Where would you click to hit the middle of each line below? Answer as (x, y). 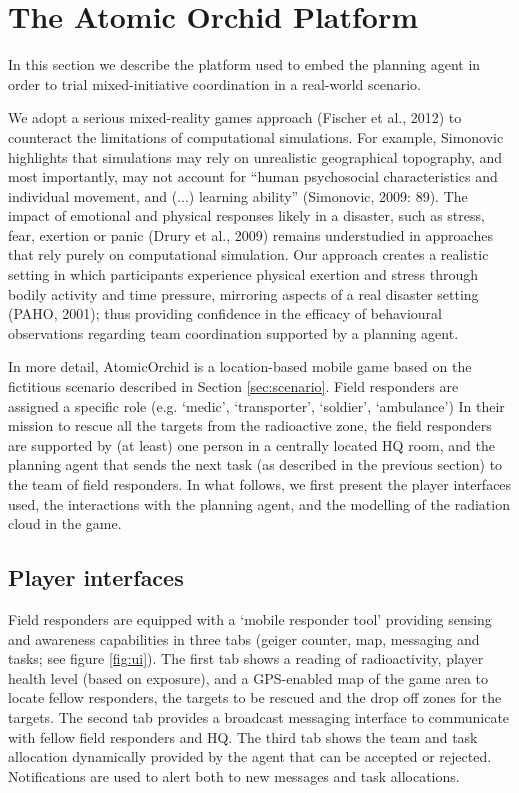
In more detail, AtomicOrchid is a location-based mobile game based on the (240, 366)
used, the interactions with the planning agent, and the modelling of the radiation (259, 503)
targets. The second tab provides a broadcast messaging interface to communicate (259, 716)
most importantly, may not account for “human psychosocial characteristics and (253, 176)
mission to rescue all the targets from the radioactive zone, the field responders (250, 425)
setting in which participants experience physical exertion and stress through (243, 274)
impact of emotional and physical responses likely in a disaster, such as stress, (246, 215)
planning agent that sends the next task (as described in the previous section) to (255, 464)
